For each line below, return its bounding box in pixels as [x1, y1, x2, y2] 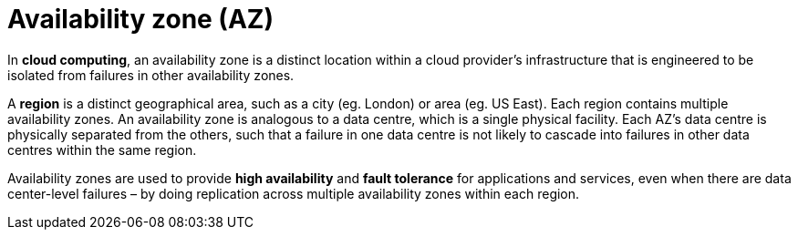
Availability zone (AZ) [7, 4, 274, 35]
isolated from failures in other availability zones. [7, 67, 295, 83]
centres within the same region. [7, 141, 197, 158]
